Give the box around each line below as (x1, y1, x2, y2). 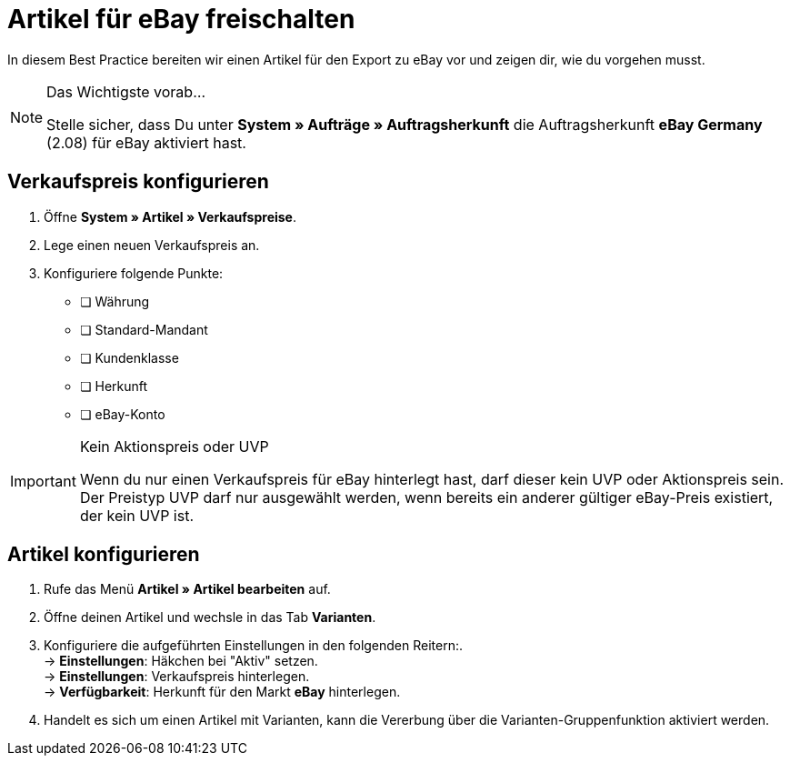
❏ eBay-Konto (80, 406, 165, 422)
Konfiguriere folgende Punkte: (44, 265, 224, 281)
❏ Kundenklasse (80, 349, 179, 366)
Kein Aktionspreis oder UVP (79, 437, 269, 456)
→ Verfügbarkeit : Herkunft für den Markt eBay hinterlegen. (44, 684, 401, 700)
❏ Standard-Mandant (80, 321, 208, 337)
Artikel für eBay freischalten (7, 4, 355, 35)
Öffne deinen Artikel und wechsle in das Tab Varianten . (44, 609, 376, 626)
